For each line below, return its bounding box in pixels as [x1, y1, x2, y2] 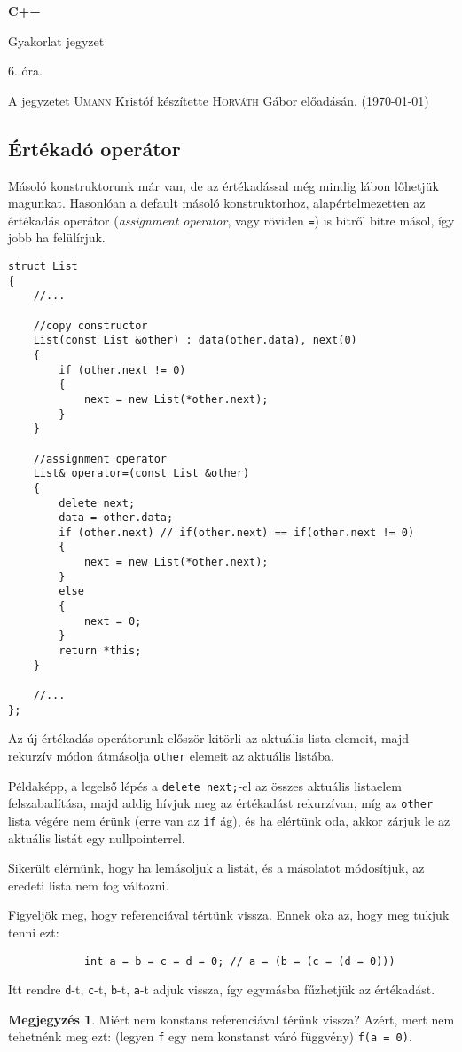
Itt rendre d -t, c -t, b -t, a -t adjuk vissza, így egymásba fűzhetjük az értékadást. [8, 980, 435, 999]
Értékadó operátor [8, 134, 181, 162]
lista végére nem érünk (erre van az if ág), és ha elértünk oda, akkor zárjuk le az [8, 811, 450, 829]
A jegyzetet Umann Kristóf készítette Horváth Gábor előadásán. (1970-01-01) [8, 91, 429, 109]
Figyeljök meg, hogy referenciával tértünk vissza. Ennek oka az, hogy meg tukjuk [8, 906, 450, 924]
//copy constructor [33, 319, 148, 332]
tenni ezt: [8, 922, 59, 941]
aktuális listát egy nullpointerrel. [8, 828, 185, 847]
